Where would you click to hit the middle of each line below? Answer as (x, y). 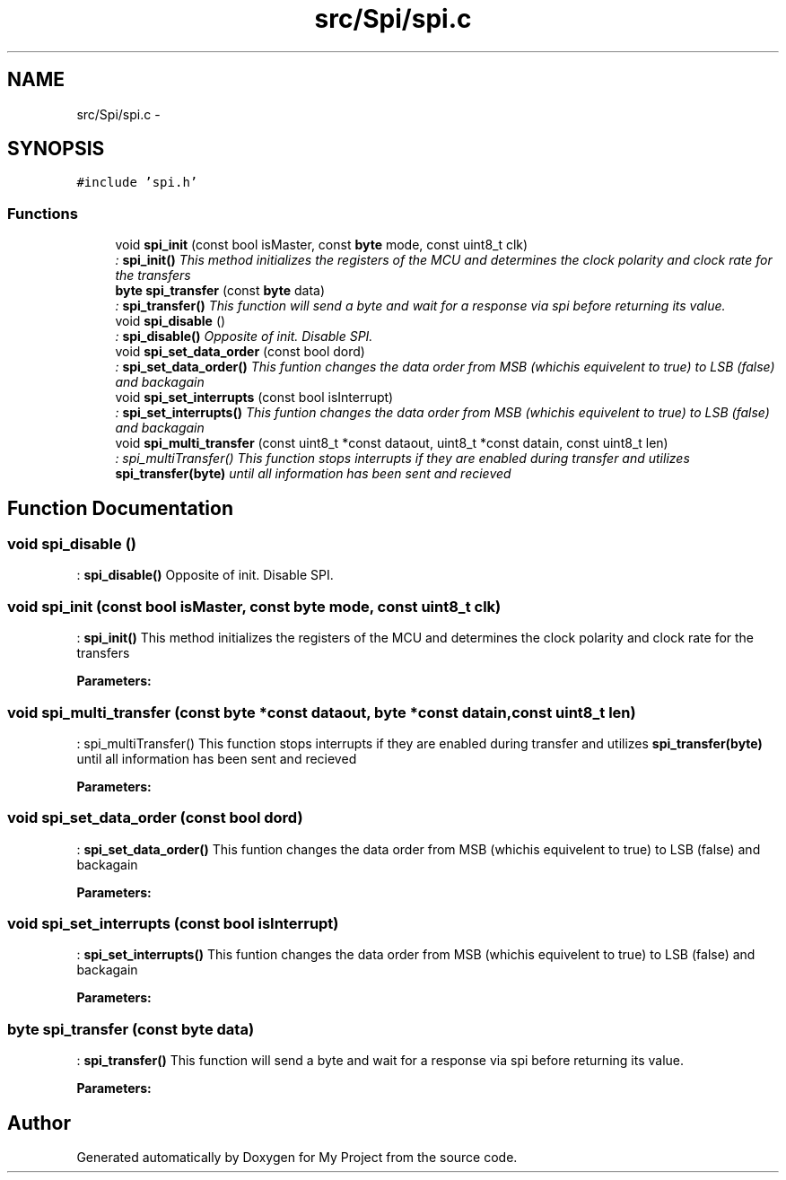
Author (39, 1123)
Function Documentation (120, 508)
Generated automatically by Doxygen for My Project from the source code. (297, 1157)
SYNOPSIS (56, 149)
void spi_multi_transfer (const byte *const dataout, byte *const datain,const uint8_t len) (322, 712)
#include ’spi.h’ (137, 183)
